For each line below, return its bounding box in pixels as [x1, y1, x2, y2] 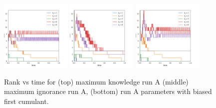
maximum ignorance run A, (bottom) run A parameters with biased [4, 86, 212, 96]
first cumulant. [4, 95, 49, 106]
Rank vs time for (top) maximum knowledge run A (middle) [4, 76, 189, 86]
